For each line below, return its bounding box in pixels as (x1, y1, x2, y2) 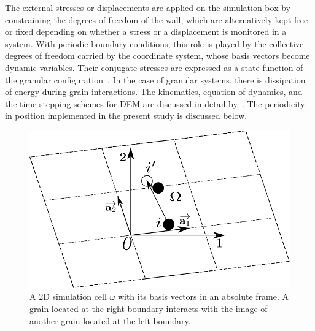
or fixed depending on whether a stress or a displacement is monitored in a (5, 25, 287, 38)
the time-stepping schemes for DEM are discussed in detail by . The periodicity (5, 97, 305, 110)
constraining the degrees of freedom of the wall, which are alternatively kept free (5, 13, 308, 26)
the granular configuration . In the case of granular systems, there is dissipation (5, 73, 306, 86)
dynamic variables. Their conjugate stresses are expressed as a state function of (5, 61, 303, 74)
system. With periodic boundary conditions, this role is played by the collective (5, 37, 304, 50)
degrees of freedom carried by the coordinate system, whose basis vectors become (5, 49, 310, 62)
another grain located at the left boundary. (29, 314, 191, 327)
